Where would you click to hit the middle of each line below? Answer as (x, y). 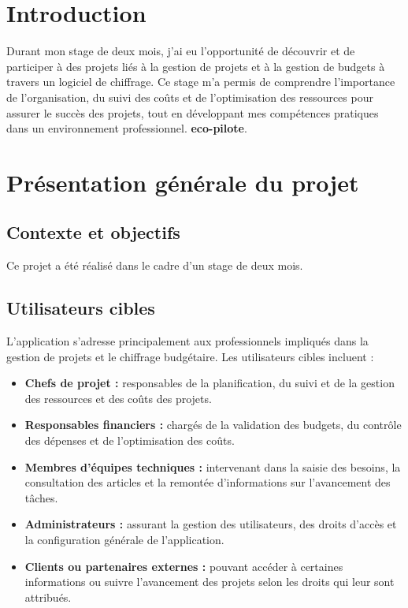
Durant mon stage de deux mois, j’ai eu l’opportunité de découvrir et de (181, 51)
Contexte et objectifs (93, 232)
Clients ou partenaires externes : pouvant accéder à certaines (184, 566)
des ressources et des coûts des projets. (118, 398)
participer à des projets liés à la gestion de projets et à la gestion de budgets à (196, 66)
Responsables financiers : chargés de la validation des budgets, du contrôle (213, 425)
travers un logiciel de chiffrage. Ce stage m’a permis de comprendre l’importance (201, 82)
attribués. (48, 597)
